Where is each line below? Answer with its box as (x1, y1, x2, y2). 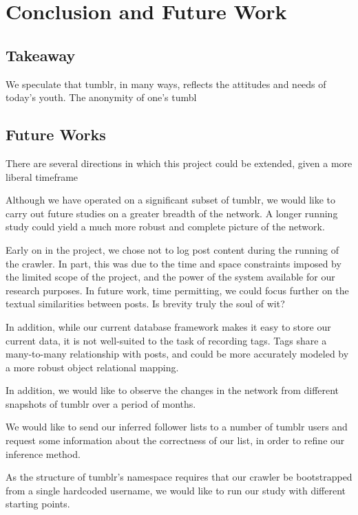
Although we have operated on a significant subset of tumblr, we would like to (6, 193, 336, 207)
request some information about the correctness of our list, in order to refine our (6, 433, 345, 448)
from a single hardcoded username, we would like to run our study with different (6, 483, 346, 497)
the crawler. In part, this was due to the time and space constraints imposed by (6, 256, 341, 270)
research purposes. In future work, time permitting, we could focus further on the (6, 283, 349, 297)
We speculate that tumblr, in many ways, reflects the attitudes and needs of (6, 76, 326, 91)
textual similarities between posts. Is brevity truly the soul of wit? (6, 296, 285, 311)
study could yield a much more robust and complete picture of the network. (6, 219, 325, 234)
